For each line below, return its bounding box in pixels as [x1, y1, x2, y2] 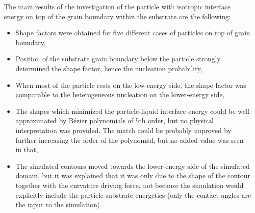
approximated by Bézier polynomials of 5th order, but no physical [15, 115, 214, 126]
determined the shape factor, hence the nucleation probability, [15, 63, 203, 73]
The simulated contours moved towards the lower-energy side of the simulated [15, 160, 250, 171]
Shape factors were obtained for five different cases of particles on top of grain [15, 27, 250, 38]
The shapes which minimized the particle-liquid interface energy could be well [15, 106, 250, 116]
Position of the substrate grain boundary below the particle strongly [15, 53, 221, 64]
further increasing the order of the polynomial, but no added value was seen [15, 134, 244, 145]
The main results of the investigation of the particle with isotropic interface [4, 1, 231, 11]
